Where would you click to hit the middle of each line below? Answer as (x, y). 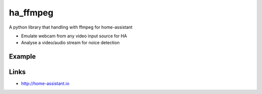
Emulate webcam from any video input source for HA (74, 36)
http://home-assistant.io (45, 84)
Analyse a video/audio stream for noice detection (70, 43)
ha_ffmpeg (31, 13)
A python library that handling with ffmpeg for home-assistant (71, 27)
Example (22, 56)
